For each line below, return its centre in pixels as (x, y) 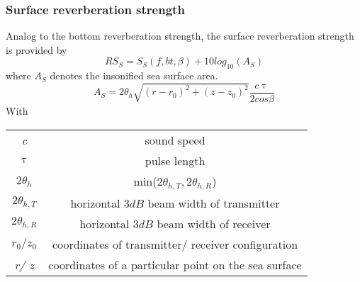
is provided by (36, 49)
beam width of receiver (214, 223)
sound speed (175, 140)
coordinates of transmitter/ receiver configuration (175, 244)
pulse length (175, 160)
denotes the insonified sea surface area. (134, 75)
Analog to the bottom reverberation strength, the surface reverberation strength (180, 36)
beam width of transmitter (214, 203)
